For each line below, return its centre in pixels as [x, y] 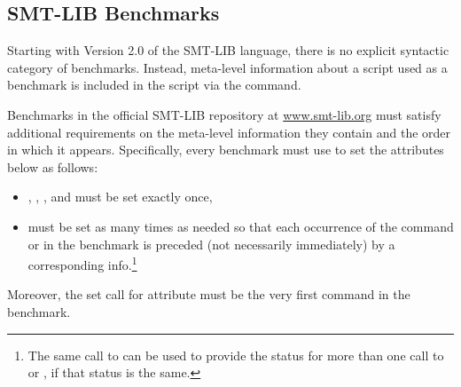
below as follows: [53, 166]
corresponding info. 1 [82, 263]
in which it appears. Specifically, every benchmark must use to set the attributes [226, 150]
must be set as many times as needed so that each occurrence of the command [241, 226]
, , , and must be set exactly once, [120, 197]
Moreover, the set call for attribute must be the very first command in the [209, 294]
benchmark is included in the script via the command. [154, 85]
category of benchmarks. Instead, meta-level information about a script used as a [227, 67]
